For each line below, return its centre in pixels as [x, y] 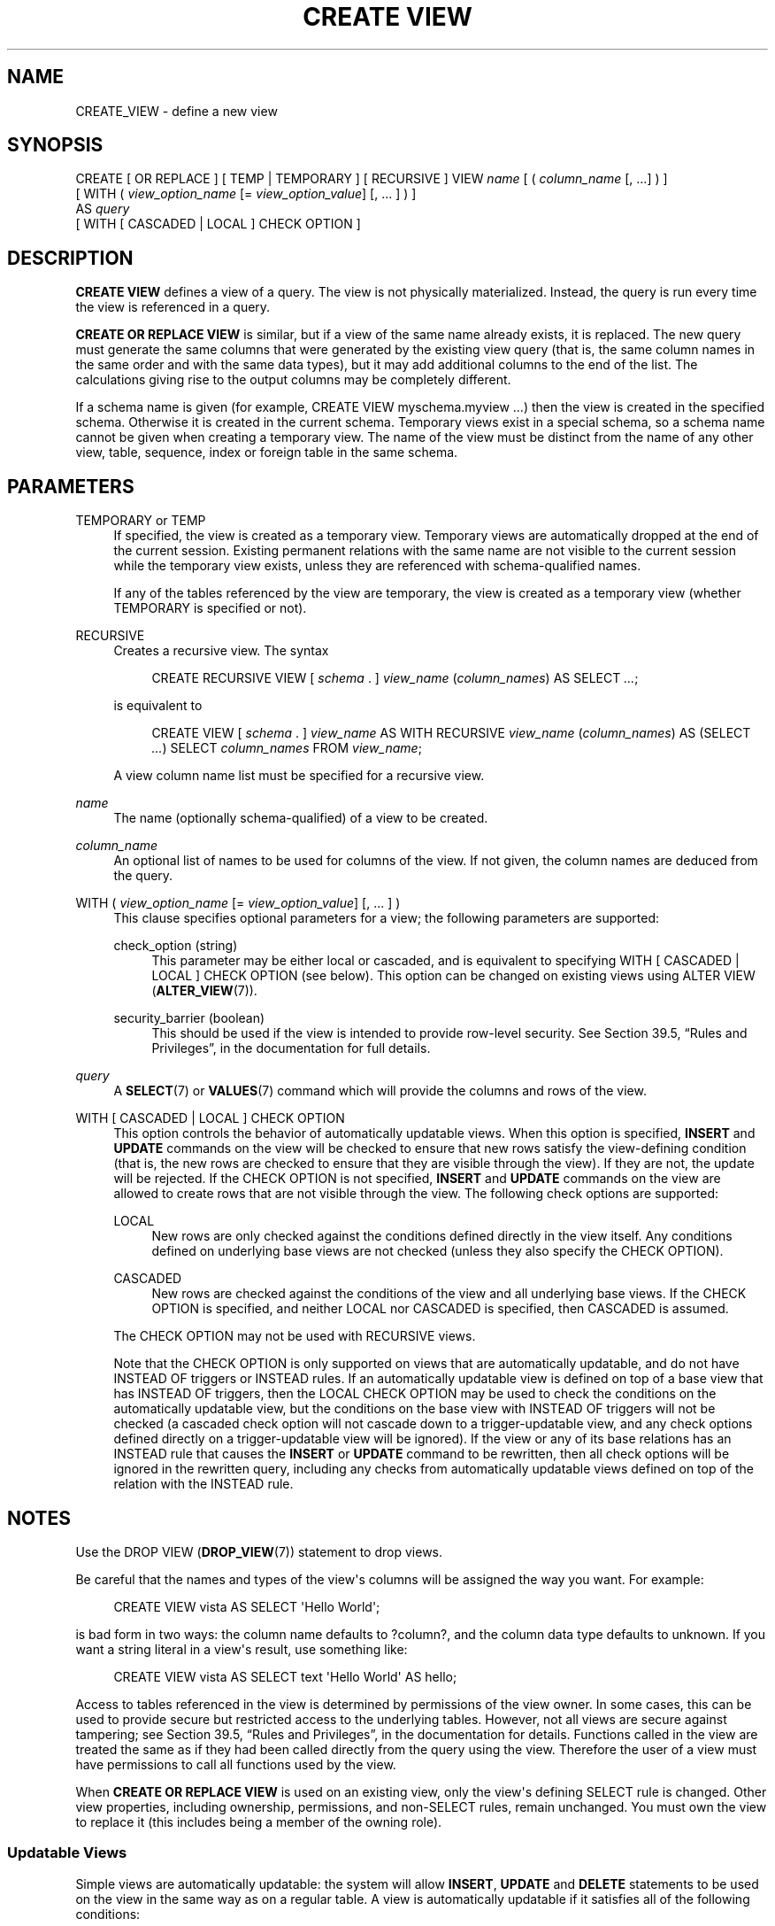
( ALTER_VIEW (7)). [204, 991]
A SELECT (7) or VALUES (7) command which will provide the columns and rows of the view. [380, 1091]
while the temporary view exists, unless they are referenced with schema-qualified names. [377, 566]
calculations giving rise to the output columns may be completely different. [293, 380]
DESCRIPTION [70, 258]
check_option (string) [176, 946]
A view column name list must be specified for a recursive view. [299, 776]
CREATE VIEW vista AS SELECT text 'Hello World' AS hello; [285, 1676]
